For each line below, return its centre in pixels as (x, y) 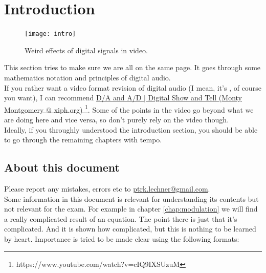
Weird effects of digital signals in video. (86, 50)
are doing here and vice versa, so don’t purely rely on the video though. (117, 119)
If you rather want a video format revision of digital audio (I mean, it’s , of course (133, 87)
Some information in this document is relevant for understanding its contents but (131, 198)
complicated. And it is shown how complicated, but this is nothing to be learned (130, 229)
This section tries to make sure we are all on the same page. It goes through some (132, 67)
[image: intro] (50, 34)
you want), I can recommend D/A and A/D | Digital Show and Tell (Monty (123, 98)
